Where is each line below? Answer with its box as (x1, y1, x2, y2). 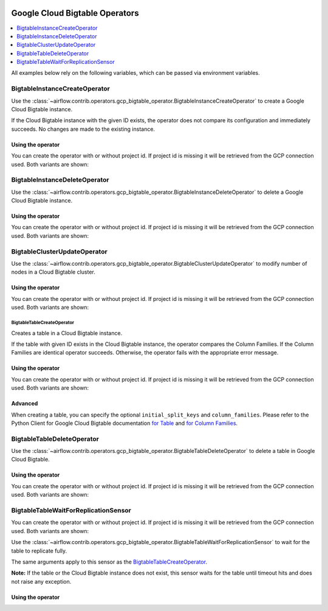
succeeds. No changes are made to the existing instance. (11, 125, 155, 133)
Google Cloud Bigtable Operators (11, 8, 139, 18)
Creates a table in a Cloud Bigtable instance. (11, 329, 123, 337)
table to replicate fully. (11, 547, 67, 554)
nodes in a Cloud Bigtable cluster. (11, 268, 95, 276)
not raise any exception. (11, 578, 72, 585)
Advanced (11, 400, 38, 407)
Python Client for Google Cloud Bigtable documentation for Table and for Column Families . (11, 419, 238, 427)
